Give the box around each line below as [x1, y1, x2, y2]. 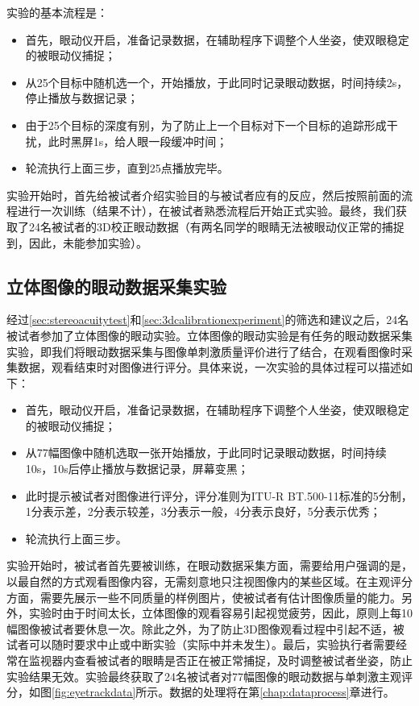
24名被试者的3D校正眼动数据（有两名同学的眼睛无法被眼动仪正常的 [28, 218, 382, 235]
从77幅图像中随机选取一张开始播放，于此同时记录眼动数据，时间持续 [25, 444, 387, 461]
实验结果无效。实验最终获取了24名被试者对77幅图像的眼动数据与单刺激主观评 [6, 667, 413, 684]
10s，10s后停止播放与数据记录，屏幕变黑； [25, 460, 249, 477]
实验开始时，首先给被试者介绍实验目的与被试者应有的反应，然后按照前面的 [6, 186, 401, 203]
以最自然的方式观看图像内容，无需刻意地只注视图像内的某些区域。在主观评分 [6, 573, 413, 590]
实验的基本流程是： [6, 4, 108, 20]
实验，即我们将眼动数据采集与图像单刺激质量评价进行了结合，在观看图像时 [6, 343, 401, 359]
